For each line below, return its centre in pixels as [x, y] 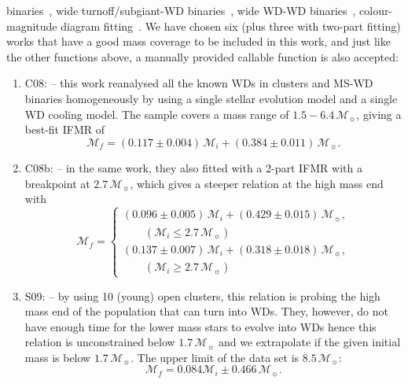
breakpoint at [57, 183]
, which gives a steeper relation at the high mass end [257, 183]
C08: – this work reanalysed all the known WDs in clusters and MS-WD [199, 83]
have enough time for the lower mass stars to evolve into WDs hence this [200, 326]
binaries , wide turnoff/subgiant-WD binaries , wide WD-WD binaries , [181, 10]
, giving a [379, 114]
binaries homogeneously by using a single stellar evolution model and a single [211, 98]
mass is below [58, 357]
